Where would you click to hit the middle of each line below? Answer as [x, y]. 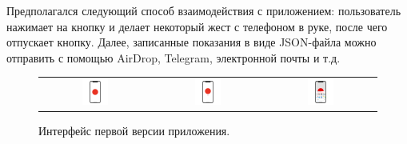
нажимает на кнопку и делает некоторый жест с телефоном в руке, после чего [197, 26]
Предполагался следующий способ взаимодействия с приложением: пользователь [204, 10]
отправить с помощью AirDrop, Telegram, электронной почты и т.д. [174, 57]
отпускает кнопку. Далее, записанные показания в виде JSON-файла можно [192, 42]
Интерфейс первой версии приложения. [134, 131]
